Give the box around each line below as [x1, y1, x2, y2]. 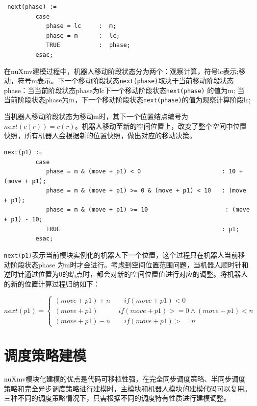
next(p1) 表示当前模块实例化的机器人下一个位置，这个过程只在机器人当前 [4, 249, 238, 260]
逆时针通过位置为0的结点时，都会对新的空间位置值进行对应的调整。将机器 [4, 269, 241, 279]
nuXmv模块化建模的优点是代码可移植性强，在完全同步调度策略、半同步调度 [4, 373, 246, 383]
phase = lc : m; [46, 23, 117, 30]
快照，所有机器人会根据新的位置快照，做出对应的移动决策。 [4, 130, 196, 141]
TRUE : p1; [46, 225, 239, 233]
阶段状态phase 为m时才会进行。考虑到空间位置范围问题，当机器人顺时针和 [10, 259, 249, 269]
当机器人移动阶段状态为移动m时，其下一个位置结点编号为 [4, 111, 188, 121]
